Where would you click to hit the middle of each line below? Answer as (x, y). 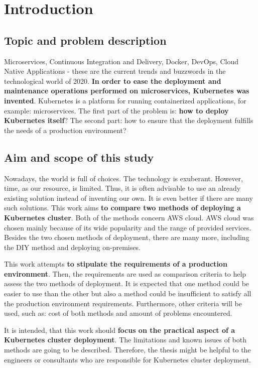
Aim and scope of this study (79, 157)
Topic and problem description (85, 40)
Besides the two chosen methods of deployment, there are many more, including (127, 237)
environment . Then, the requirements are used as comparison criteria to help (125, 273)
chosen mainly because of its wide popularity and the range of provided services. (128, 227)
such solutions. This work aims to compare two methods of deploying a (122, 208)
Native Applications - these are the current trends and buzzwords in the (115, 71)
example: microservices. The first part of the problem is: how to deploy (116, 110)
